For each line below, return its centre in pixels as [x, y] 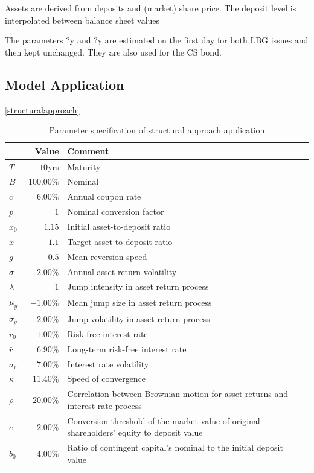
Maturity [84, 166]
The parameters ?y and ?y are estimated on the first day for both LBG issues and [157, 40]
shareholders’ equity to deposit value [135, 432]
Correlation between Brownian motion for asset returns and [178, 394]
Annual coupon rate [104, 196]
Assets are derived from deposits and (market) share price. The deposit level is [151, 8]
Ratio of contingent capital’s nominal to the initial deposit [175, 447]
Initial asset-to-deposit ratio [119, 226]
